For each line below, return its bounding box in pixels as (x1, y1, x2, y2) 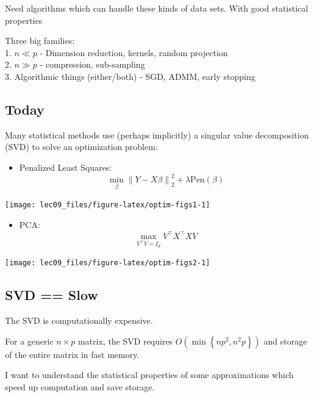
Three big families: (5, 34, 75, 47)
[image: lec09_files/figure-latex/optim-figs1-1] (5, 201, 210, 210)
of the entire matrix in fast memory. (5, 348, 140, 360)
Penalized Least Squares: (19, 160, 112, 173)
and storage (263, 334, 307, 347)
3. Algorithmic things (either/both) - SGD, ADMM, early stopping (5, 70, 255, 82)
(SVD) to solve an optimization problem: (5, 140, 158, 153)
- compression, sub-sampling (40, 58, 145, 71)
